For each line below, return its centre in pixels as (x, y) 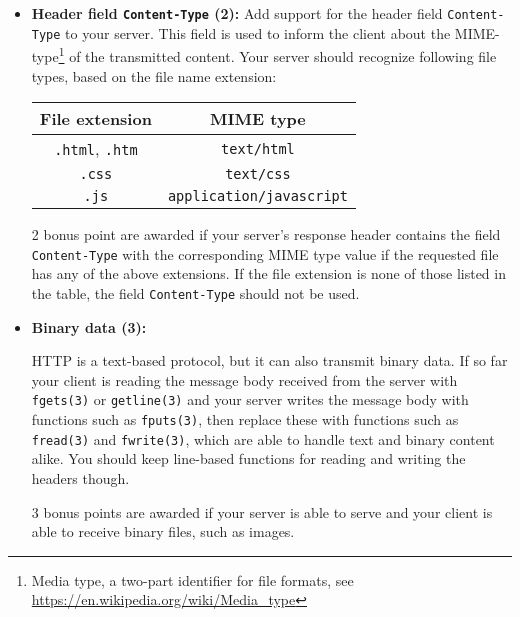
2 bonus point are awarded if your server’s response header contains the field (266, 234)
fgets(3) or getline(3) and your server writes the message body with (250, 399)
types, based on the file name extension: (154, 75)
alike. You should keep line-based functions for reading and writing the (248, 458)
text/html (258, 148)
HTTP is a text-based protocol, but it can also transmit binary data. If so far (269, 360)
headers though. (80, 478)
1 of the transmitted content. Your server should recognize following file (277, 54)
